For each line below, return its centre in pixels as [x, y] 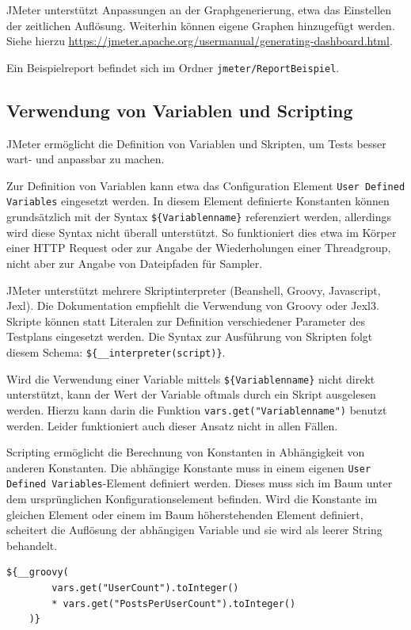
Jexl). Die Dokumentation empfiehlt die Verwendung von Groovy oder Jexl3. [193, 305]
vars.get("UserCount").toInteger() [145, 588]
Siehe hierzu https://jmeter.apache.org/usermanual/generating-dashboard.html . [200, 41]
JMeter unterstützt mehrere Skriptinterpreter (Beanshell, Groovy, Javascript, [194, 290]
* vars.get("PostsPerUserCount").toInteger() [174, 603]
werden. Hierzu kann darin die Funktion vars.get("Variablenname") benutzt [197, 409]
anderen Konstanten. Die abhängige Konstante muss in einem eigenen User [189, 467]
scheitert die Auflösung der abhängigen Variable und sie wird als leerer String [194, 530]
